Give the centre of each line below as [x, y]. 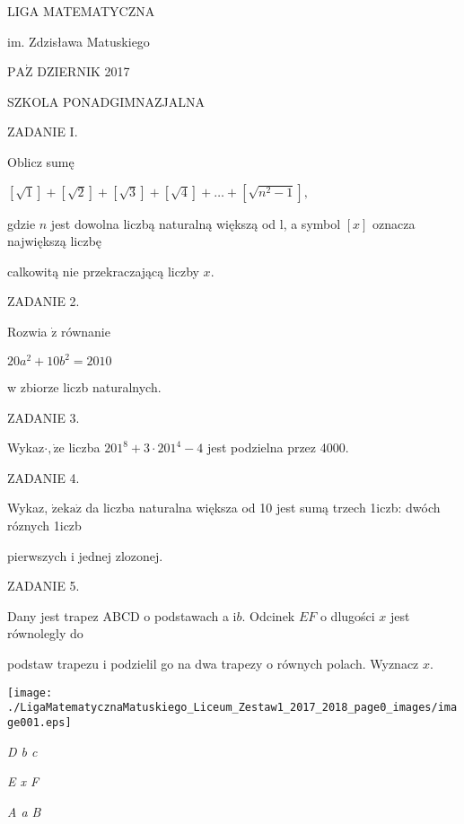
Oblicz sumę [41, 161]
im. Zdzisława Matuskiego [79, 41]
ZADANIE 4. [44, 477]
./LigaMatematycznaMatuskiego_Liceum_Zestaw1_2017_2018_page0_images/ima [232, 708]
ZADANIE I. [43, 131]
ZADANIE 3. [44, 417]
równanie [86, 331]
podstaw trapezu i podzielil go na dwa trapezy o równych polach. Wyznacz [213, 663]
